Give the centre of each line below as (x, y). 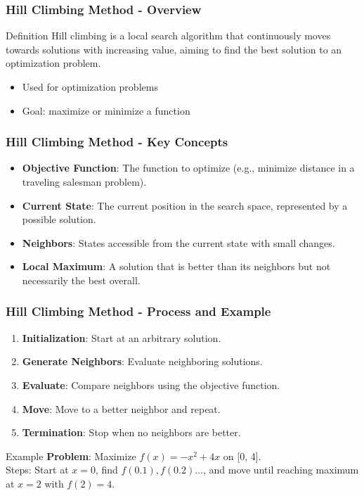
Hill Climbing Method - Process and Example (138, 311)
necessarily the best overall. (81, 280)
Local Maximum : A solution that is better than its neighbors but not (176, 266)
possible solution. (59, 219)
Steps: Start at (37, 470)
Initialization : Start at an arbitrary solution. (122, 337)
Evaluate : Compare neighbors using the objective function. (151, 384)
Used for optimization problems (90, 87)
